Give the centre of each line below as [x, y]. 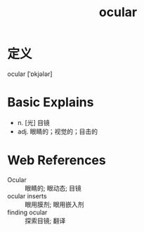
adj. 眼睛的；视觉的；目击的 [58, 131]
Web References [57, 161]
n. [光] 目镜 [34, 122]
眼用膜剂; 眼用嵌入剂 [54, 204]
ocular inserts [27, 196]
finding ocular [27, 212]
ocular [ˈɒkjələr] [30, 74]
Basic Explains [51, 102]
